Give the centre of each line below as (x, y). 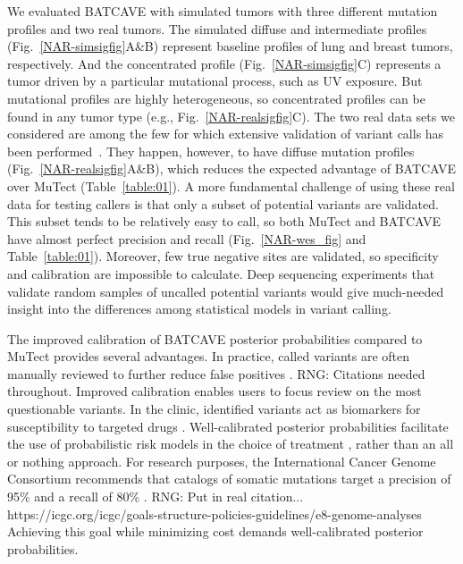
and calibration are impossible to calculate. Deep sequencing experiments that (221, 273)
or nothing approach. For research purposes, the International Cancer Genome (222, 461)
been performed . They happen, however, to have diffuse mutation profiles (211, 151)
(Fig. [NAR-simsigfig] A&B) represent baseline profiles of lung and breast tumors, (230, 46)
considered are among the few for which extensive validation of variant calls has (226, 134)
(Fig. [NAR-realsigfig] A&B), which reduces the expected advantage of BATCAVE (232, 168)
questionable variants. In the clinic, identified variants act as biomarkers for (214, 409)
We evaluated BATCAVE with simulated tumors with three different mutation (223, 11)
